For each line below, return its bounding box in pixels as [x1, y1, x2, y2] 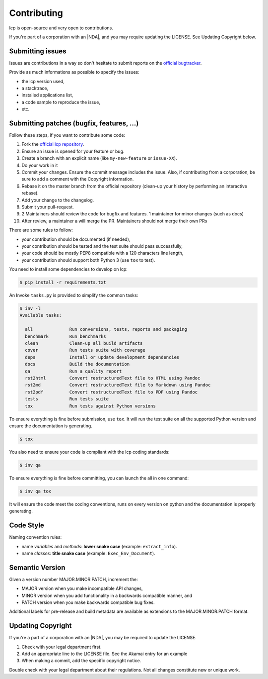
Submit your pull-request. [21, 204, 74, 210]
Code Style [9, 521, 44, 530]
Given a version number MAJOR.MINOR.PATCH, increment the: [9, 576, 138, 582]
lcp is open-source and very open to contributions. [9, 25, 114, 31]
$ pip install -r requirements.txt [19, 280, 106, 286]
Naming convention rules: [9, 534, 62, 540]
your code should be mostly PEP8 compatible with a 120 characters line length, [21, 250, 184, 256]
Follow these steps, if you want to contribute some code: [9, 132, 126, 138]
